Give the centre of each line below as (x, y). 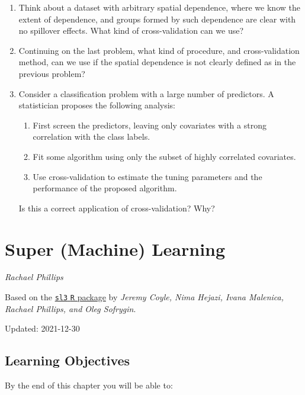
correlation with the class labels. (91, 137)
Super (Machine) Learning (115, 248)
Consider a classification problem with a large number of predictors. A (146, 93)
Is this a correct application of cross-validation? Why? (117, 208)
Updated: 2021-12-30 (42, 328)
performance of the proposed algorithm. (105, 188)
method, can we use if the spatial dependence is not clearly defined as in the (157, 62)
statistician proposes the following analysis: (97, 105)
